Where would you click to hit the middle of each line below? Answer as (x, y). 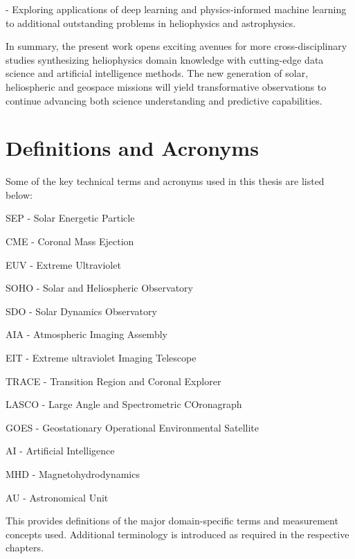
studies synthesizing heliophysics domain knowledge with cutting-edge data (165, 59)
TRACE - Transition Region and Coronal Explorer (113, 381)
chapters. (25, 548)
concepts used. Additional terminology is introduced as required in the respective (177, 534)
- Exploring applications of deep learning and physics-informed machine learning (176, 9)
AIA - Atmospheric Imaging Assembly (87, 334)
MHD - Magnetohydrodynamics (73, 474)
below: (19, 194)
